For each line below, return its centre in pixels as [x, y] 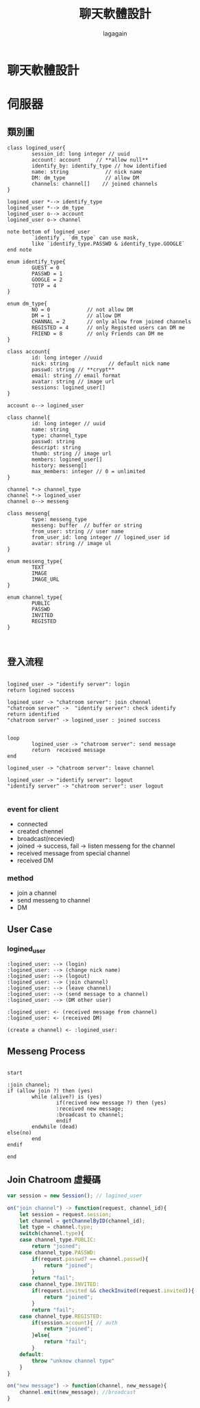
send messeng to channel [53, 901]
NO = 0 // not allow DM [83, 310]
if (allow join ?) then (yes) [50, 1091]
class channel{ [29, 417]
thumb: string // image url [72, 453]
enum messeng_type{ [35, 561]
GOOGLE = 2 [47, 279]
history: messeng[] [60, 465]
